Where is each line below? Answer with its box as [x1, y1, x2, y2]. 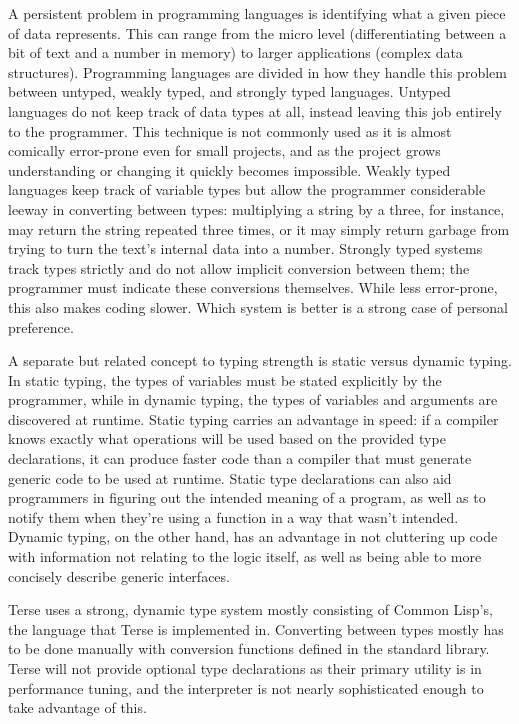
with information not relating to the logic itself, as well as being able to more [8, 546, 482, 567]
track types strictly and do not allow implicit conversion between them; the [8, 257, 470, 278]
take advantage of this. [8, 697, 147, 718]
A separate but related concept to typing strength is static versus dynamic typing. [8, 350, 512, 371]
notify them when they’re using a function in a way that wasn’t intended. [8, 506, 459, 527]
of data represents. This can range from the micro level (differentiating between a [8, 22, 507, 43]
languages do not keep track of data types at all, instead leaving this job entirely [8, 100, 502, 121]
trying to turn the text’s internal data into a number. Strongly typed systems [8, 238, 483, 259]
